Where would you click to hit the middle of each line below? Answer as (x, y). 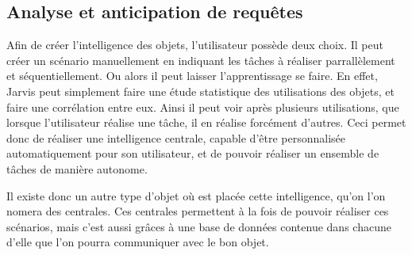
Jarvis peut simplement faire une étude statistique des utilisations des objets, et (201, 91)
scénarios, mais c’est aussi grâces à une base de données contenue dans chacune (199, 226)
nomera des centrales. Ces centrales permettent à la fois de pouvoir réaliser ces (198, 211)
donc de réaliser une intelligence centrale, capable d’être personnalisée (176, 137)
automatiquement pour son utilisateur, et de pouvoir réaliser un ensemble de (193, 153)
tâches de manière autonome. (77, 168)
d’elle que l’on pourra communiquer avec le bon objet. (138, 242)
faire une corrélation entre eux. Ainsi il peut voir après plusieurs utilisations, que (203, 107)
